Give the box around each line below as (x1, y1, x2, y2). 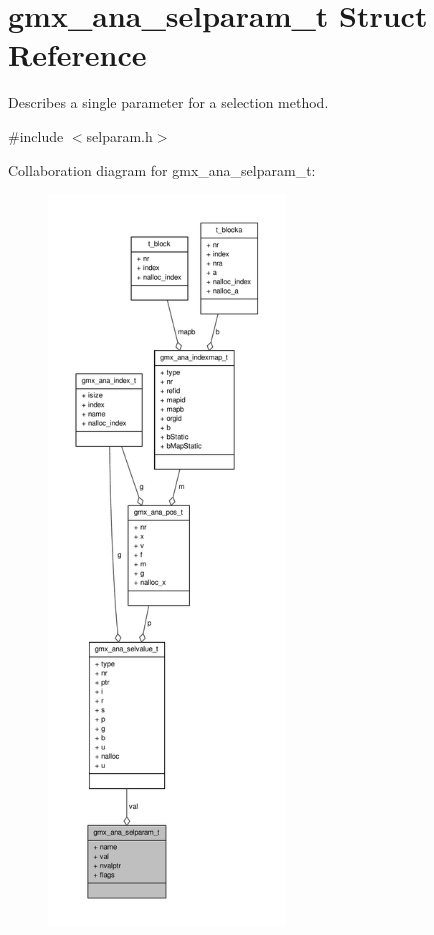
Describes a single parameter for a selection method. (8, 92, 329, 113)
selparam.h (86, 125, 153, 146)
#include (8, 125, 64, 146)
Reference (8, 34, 147, 75)
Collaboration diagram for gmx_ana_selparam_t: (8, 159, 316, 180)
